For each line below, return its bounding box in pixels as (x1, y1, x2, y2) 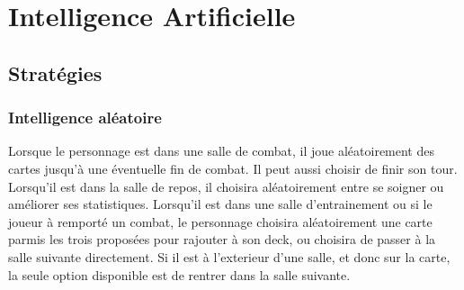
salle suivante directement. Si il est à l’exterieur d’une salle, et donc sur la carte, (8, 247, 451, 266)
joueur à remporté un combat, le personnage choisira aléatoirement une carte (8, 212, 433, 231)
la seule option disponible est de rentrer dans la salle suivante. (8, 265, 351, 284)
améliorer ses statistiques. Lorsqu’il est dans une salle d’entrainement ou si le (8, 195, 433, 213)
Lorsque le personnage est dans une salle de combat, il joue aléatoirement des (8, 141, 434, 160)
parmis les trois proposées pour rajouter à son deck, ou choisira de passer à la (8, 230, 436, 249)
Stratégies (8, 59, 103, 86)
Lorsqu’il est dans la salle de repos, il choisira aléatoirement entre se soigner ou (8, 177, 444, 195)
